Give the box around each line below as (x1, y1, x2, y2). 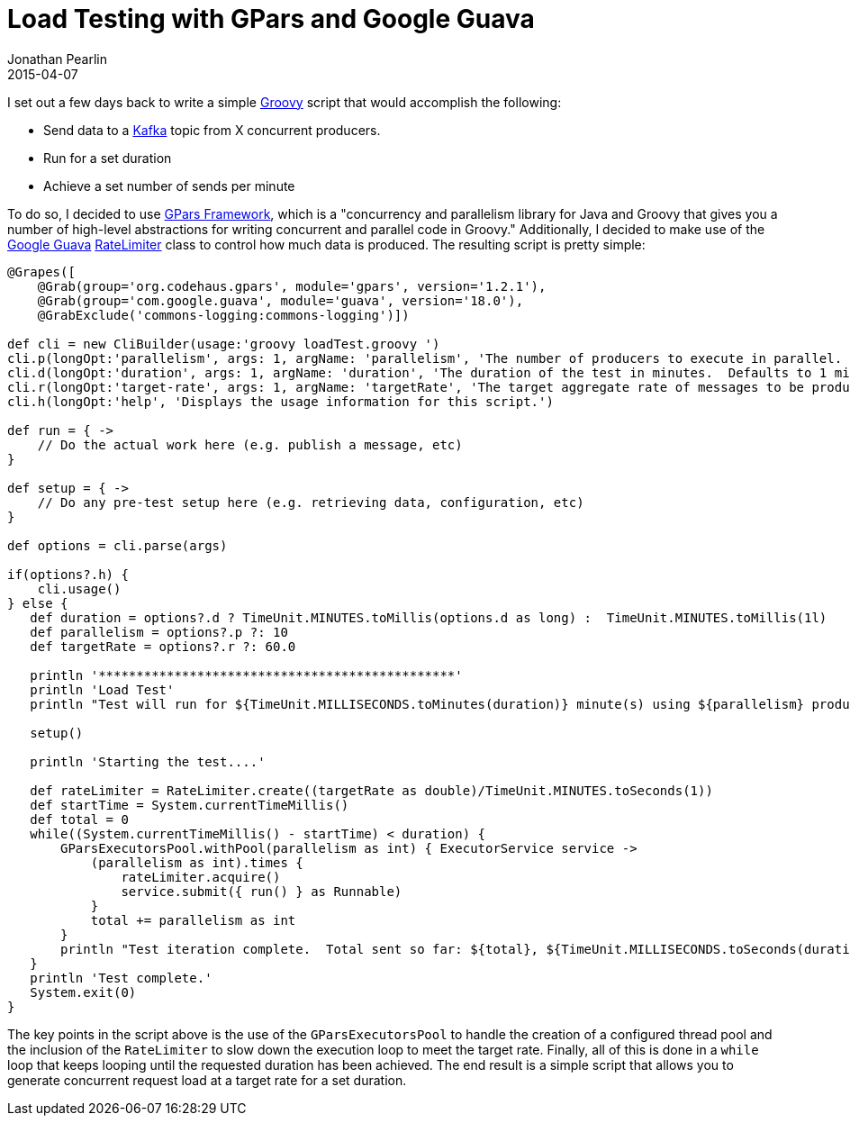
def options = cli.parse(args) (7, 538, 228, 553)
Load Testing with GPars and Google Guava (7, 4, 535, 34)
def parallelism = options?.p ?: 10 (30, 624, 288, 639)
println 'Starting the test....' (30, 754, 266, 769)
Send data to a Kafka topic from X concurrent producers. (43, 122, 381, 138)
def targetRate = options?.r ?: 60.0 (30, 638, 296, 654)
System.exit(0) (30, 984, 137, 1000)
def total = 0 (30, 811, 129, 827)
